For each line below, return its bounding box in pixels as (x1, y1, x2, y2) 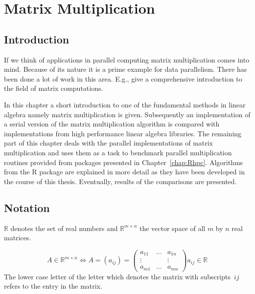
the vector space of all (139, 223, 206, 233)
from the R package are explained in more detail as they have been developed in (4, 167, 245, 177)
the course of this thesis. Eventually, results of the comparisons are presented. (4, 176, 237, 186)
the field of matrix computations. (4, 83, 103, 93)
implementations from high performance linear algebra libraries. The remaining (4, 128, 242, 138)
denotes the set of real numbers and (10, 223, 118, 233)
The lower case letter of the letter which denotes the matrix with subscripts (4, 271, 231, 281)
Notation (4, 200, 50, 215)
